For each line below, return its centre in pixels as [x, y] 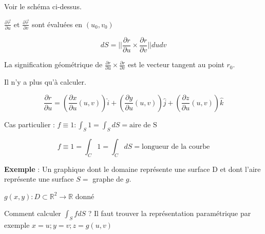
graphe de [108, 179]
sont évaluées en [57, 24]
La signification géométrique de [53, 64]
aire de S [143, 125]
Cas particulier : [30, 124]
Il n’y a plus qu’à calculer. [45, 82]
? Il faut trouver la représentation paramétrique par [169, 213]
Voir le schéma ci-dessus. [43, 6]
